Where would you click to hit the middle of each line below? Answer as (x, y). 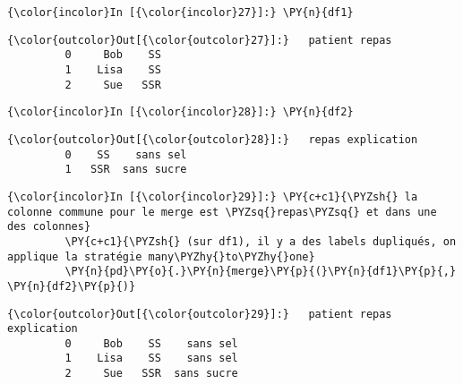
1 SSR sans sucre (126, 170)
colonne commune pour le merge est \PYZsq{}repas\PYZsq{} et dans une (222, 212)
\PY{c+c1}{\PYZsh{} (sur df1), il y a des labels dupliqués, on (261, 241)
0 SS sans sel (126, 154)
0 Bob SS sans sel (151, 343)
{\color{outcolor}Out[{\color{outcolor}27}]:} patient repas (200, 40)
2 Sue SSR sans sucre (151, 374)
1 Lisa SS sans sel (151, 358)
